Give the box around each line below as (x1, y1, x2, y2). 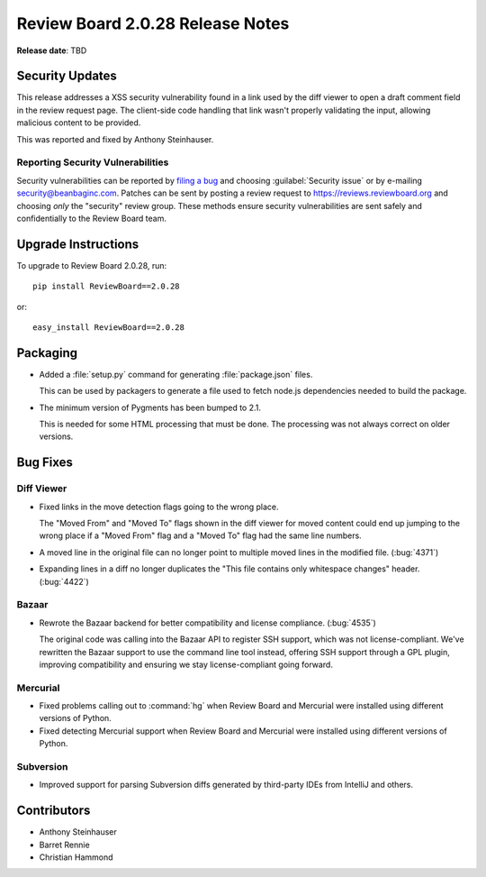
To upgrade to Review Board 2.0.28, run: (16, 260, 167, 270)
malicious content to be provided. (16, 117, 141, 128)
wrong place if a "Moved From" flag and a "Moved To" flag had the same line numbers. (39, 530, 362, 541)
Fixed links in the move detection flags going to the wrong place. (39, 501, 279, 512)
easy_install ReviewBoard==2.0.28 (32, 323, 184, 333)
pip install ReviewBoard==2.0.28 (32, 281, 180, 292)
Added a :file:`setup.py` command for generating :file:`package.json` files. (39, 369, 313, 379)
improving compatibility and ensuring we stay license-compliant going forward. (39, 659, 333, 670)
